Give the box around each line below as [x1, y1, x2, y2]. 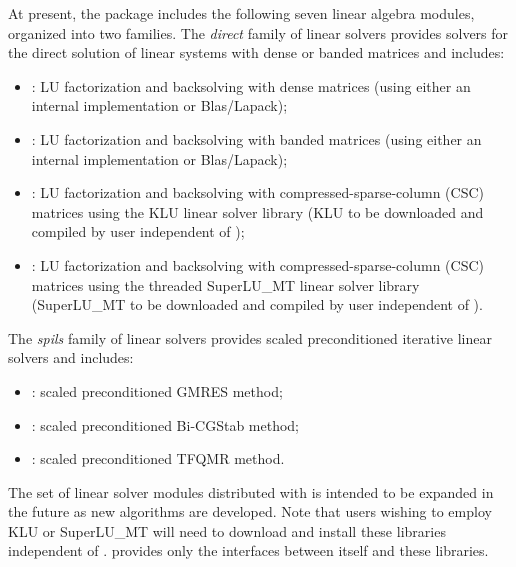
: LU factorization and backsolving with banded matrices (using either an [31, 128, 482, 149]
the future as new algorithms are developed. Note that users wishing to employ [8, 501, 492, 522]
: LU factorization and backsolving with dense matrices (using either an [31, 75, 471, 96]
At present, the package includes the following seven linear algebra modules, [8, 3, 475, 23]
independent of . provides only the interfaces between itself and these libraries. [8, 540, 489, 561]
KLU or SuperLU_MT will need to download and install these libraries [8, 520, 446, 541]
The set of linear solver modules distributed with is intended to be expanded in [8, 481, 494, 502]
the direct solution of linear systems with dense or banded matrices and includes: [8, 42, 505, 63]
